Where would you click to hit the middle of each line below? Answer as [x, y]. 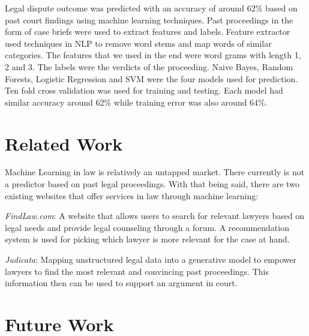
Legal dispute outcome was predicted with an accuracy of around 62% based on [151, 8]
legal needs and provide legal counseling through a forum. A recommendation [147, 227]
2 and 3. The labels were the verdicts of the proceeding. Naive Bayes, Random [149, 66]
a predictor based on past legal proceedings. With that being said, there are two [152, 184]
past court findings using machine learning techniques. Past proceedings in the [149, 19]
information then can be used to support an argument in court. [121, 283]
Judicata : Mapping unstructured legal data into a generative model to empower [151, 259]
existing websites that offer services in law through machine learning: [132, 195]
